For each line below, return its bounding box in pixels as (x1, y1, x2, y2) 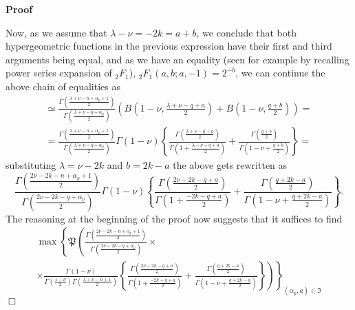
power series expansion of (6, 65, 112, 80)
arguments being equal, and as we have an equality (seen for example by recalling (6, 52, 349, 66)
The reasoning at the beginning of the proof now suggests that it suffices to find (6, 211, 343, 225)
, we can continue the (235, 65, 325, 80)
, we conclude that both (196, 25, 297, 39)
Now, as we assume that (6, 25, 107, 39)
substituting (6, 158, 56, 172)
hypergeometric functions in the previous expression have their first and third (6, 39, 332, 53)
